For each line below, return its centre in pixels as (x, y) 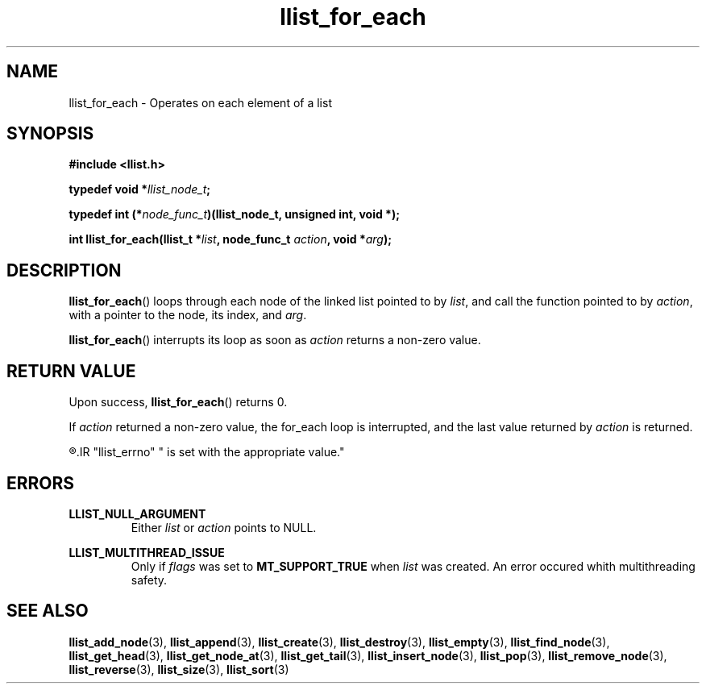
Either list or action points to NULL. (224, 527)
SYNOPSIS (50, 134)
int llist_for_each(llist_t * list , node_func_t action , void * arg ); (230, 239)
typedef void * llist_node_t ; (140, 189)
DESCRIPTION (64, 270)
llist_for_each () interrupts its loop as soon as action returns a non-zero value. (275, 340)
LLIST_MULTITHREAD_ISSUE (147, 552)
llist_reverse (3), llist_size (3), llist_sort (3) (179, 669)
